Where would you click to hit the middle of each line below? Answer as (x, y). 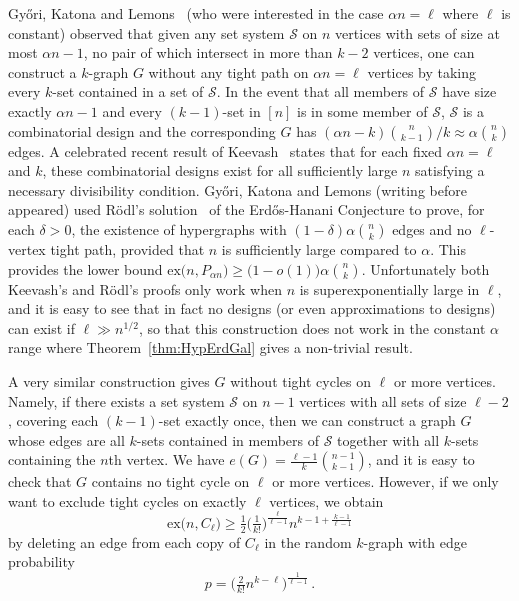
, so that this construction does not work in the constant (312, 327)
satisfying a (450, 170)
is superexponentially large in (389, 288)
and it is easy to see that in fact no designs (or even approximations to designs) (252, 308)
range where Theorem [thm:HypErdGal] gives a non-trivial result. (210, 347)
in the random (308, 541)
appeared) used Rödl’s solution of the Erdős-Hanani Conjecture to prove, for (246, 209)
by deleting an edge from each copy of (124, 541)
